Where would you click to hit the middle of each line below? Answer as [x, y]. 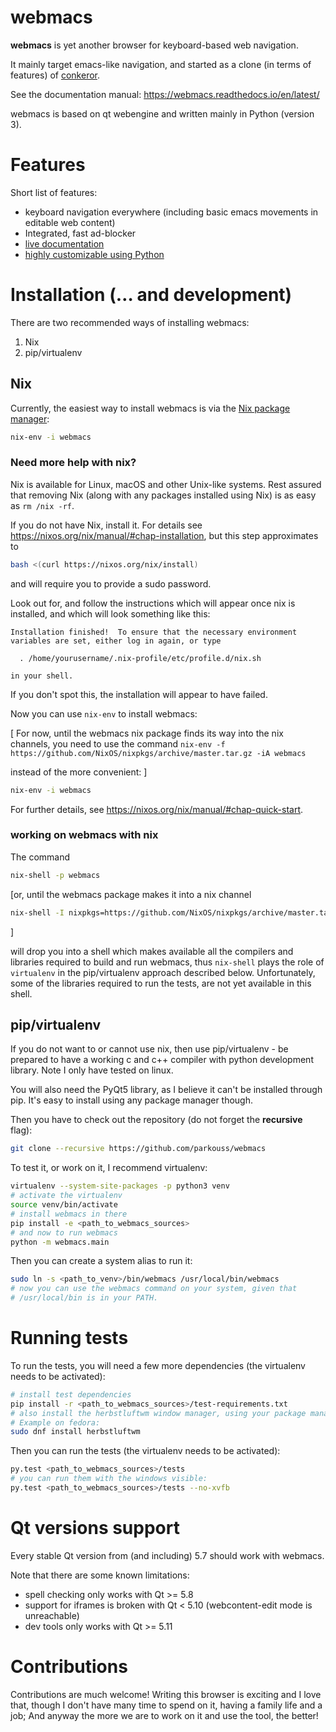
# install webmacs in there [69, 1214]
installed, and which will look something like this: [110, 613]
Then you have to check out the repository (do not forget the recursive [156, 1120]
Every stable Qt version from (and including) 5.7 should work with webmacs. [167, 1555]
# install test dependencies [71, 1394]
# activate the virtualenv [66, 1196]
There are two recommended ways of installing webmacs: [130, 322]
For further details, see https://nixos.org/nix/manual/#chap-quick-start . [157, 809]
